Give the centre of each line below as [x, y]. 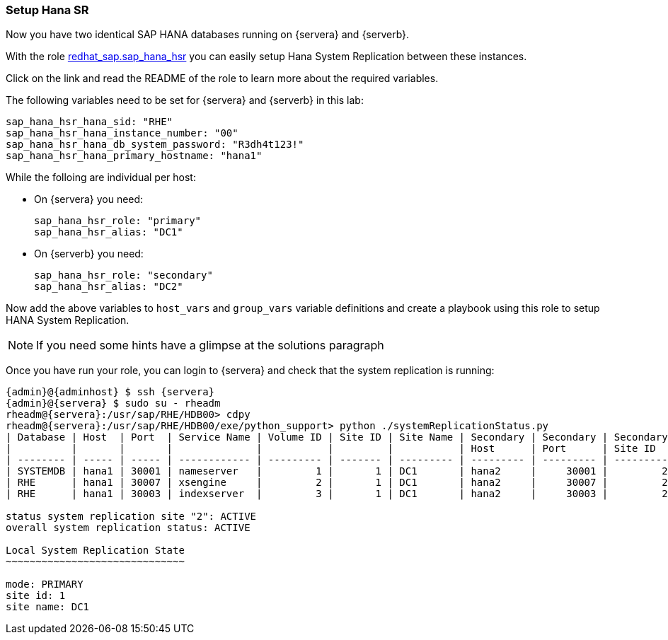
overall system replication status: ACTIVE [128, 528]
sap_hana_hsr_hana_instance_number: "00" [122, 133]
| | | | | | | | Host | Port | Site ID [331, 449]
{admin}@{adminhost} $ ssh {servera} [110, 392]
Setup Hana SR [47, 10]
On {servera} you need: [89, 199]
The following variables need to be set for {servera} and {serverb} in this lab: [185, 100]
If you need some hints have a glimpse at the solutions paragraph [210, 345]
